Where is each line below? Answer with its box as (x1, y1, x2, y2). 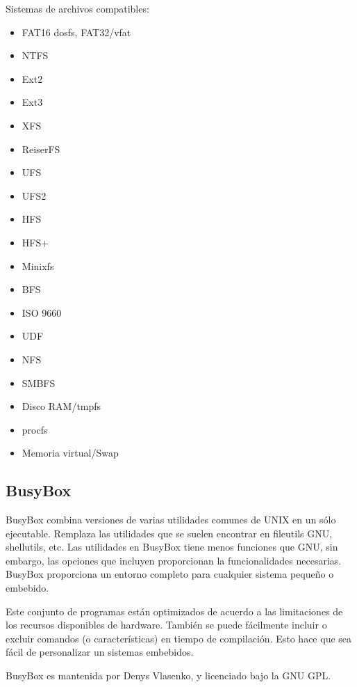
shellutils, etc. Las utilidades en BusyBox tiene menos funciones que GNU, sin (6, 539, 338, 554)
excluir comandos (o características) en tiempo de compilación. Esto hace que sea (6, 631, 352, 645)
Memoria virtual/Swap (22, 445, 119, 460)
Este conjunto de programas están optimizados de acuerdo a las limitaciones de (6, 603, 343, 618)
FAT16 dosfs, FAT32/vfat (22, 24, 131, 39)
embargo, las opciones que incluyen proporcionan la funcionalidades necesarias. (6, 553, 342, 567)
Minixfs (22, 258, 54, 273)
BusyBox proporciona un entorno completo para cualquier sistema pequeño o (6, 567, 334, 581)
